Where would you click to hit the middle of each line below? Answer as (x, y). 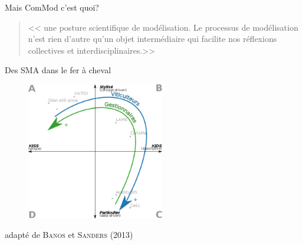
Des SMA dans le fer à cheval (58, 70)
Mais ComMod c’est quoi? (52, 7)
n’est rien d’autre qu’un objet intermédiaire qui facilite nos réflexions (152, 39)
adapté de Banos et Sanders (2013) (69, 235)
